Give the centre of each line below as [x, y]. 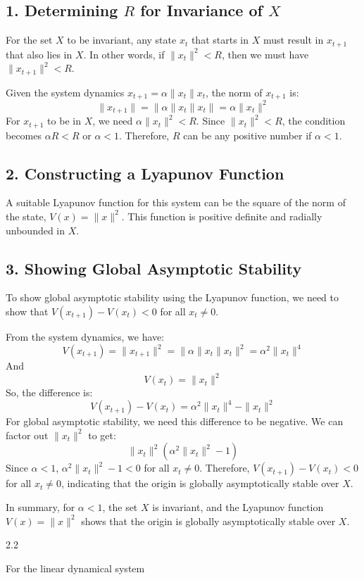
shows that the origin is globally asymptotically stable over [208, 521]
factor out [27, 435]
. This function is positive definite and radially [222, 216]
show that [27, 311]
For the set [29, 40]
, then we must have [265, 54]
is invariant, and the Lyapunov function [238, 507]
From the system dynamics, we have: [85, 336]
